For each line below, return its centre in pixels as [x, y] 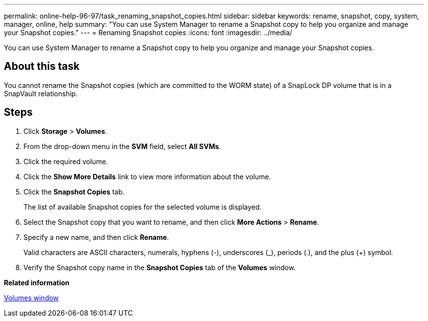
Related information [37, 282]
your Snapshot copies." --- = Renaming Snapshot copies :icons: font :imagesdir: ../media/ [148, 32]
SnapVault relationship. [41, 93]
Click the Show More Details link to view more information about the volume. [147, 176]
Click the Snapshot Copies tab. [74, 192]
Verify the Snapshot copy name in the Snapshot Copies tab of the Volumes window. [160, 267]
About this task [42, 66]
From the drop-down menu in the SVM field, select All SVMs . [122, 146]
